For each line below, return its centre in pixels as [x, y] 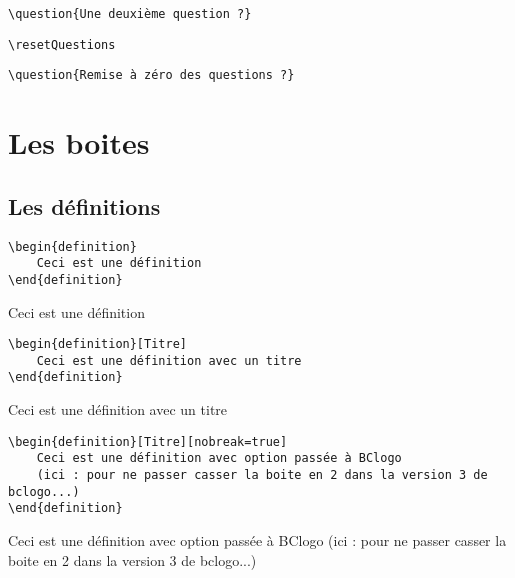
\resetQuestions [62, 44]
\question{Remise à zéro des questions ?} [151, 75]
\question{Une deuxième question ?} [130, 14]
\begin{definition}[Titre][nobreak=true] [148, 441]
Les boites [79, 142]
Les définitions [84, 205]
